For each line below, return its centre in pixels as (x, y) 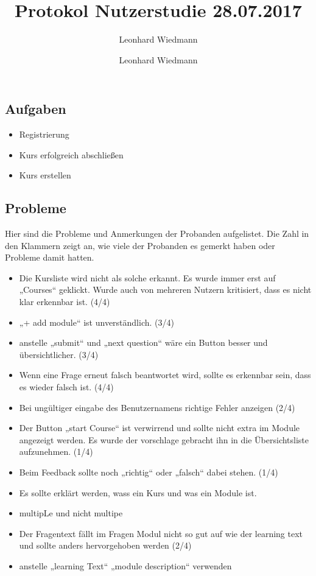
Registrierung (44, 134)
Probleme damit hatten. (50, 257)
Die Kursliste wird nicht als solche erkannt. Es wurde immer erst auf (147, 277)
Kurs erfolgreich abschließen (71, 154)
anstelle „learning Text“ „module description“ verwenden (125, 565)
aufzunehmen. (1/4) (56, 451)
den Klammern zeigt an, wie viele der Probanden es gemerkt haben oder (140, 245)
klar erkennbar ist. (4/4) (65, 302)
